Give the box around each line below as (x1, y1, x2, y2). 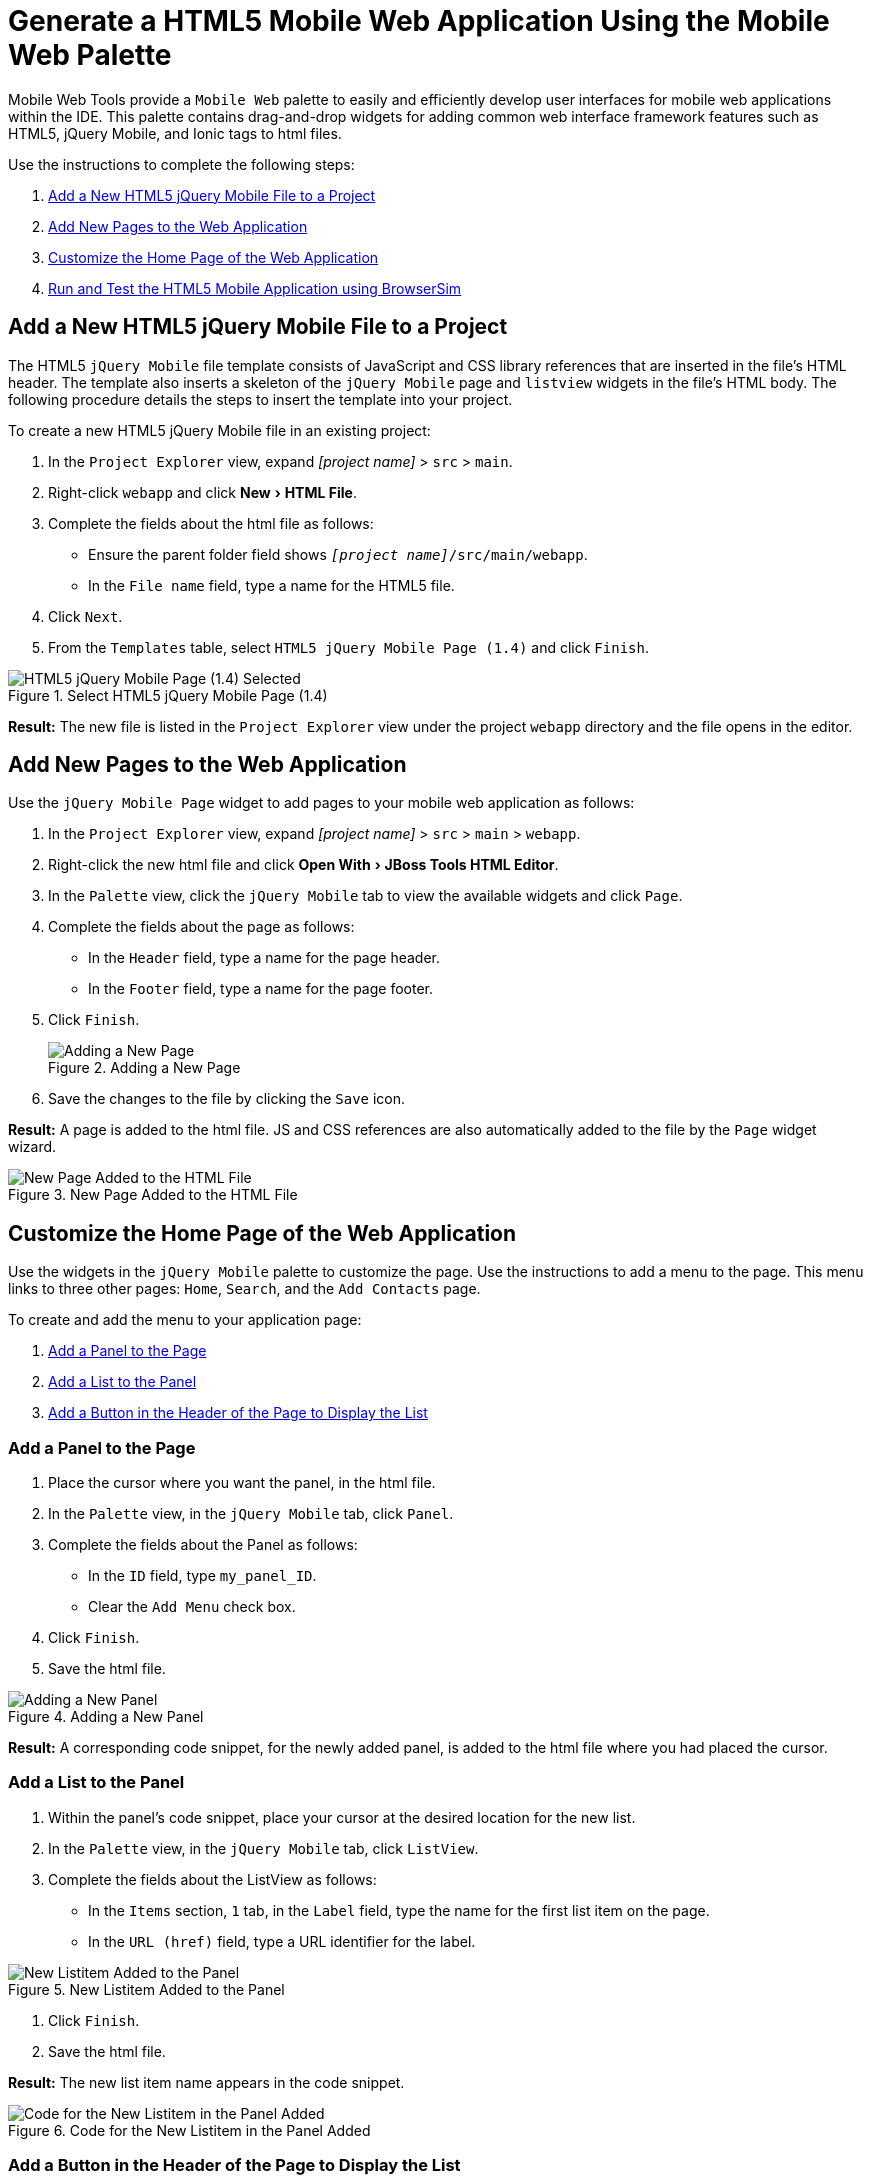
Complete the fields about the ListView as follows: (48, 1870, 377, 1888)
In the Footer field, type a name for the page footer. (88, 980, 433, 998)
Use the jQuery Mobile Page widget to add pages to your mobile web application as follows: (8, 794, 635, 812)
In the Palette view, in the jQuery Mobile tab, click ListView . (48, 1839, 479, 1857)
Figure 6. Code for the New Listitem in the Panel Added (8, 2121, 371, 2139)
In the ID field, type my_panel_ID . (88, 1567, 317, 1585)
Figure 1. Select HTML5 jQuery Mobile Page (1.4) (8, 686, 328, 704)
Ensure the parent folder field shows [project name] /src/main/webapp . (88, 545, 588, 563)
